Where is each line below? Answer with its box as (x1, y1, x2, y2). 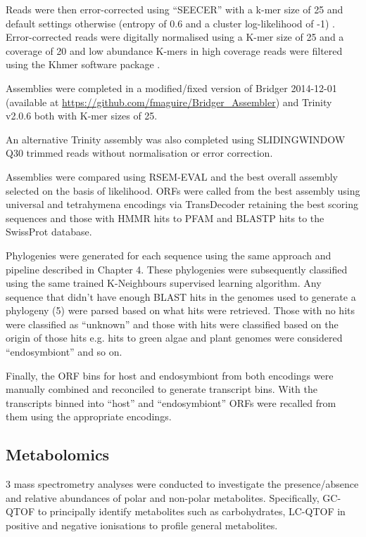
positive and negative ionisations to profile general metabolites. (6, 518, 278, 533)
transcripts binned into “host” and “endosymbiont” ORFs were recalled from (6, 395, 336, 410)
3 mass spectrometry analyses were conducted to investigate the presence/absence (6, 477, 359, 491)
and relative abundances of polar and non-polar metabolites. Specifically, (6, 490, 320, 505)
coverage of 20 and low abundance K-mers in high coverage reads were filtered (6, 43, 343, 58)
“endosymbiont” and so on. (6, 344, 122, 359)
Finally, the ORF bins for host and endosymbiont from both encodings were (6, 368, 334, 382)
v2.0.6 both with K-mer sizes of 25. (6, 108, 158, 123)
